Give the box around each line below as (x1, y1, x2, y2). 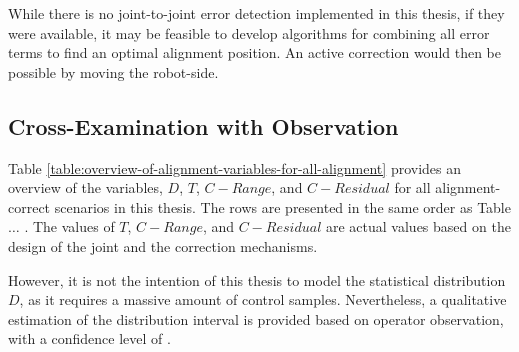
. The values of (24, 216, 115, 237)
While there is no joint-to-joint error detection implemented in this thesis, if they (8, 3, 505, 23)
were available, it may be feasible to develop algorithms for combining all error (8, 22, 490, 43)
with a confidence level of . (8, 328, 171, 349)
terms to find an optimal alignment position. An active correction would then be (8, 42, 502, 63)
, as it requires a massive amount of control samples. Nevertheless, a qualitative (19, 289, 507, 310)
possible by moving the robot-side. (8, 61, 219, 82)
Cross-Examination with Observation (8, 110, 399, 141)
